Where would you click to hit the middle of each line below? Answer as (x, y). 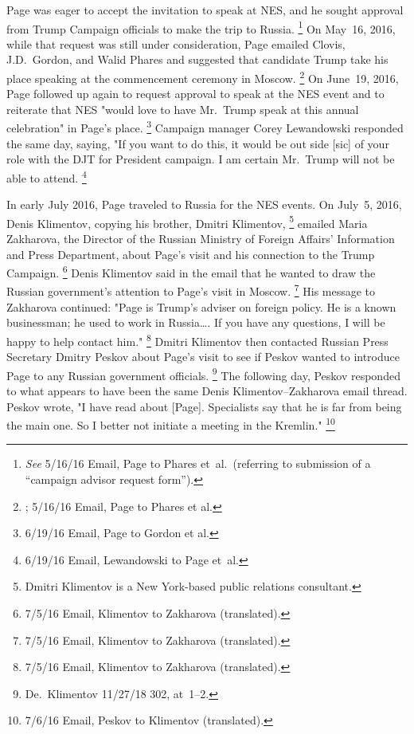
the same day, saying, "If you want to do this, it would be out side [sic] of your (198, 143)
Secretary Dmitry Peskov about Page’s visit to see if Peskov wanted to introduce (203, 357)
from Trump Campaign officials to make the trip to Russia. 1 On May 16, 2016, (201, 27)
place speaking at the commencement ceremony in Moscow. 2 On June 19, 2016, (203, 77)
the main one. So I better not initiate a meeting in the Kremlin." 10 (171, 424)
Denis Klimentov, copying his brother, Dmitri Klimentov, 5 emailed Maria (187, 222)
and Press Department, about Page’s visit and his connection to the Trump (191, 254)
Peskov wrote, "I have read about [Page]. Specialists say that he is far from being (204, 406)
